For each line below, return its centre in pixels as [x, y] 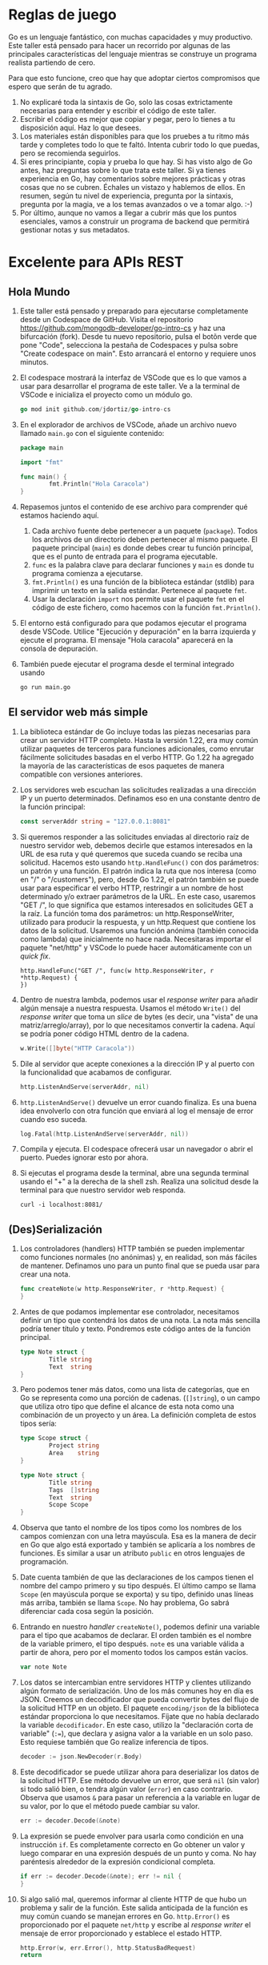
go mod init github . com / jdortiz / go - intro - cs [95, 409]
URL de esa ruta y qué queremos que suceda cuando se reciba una [131, 853]
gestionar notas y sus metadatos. [75, 229]
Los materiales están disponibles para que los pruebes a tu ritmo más [134, 136]
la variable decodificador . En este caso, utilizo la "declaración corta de [136, 1725]
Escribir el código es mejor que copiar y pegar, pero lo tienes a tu [128, 119]
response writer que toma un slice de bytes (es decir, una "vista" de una [139, 1016]
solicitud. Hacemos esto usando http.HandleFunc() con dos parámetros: [139, 862]
